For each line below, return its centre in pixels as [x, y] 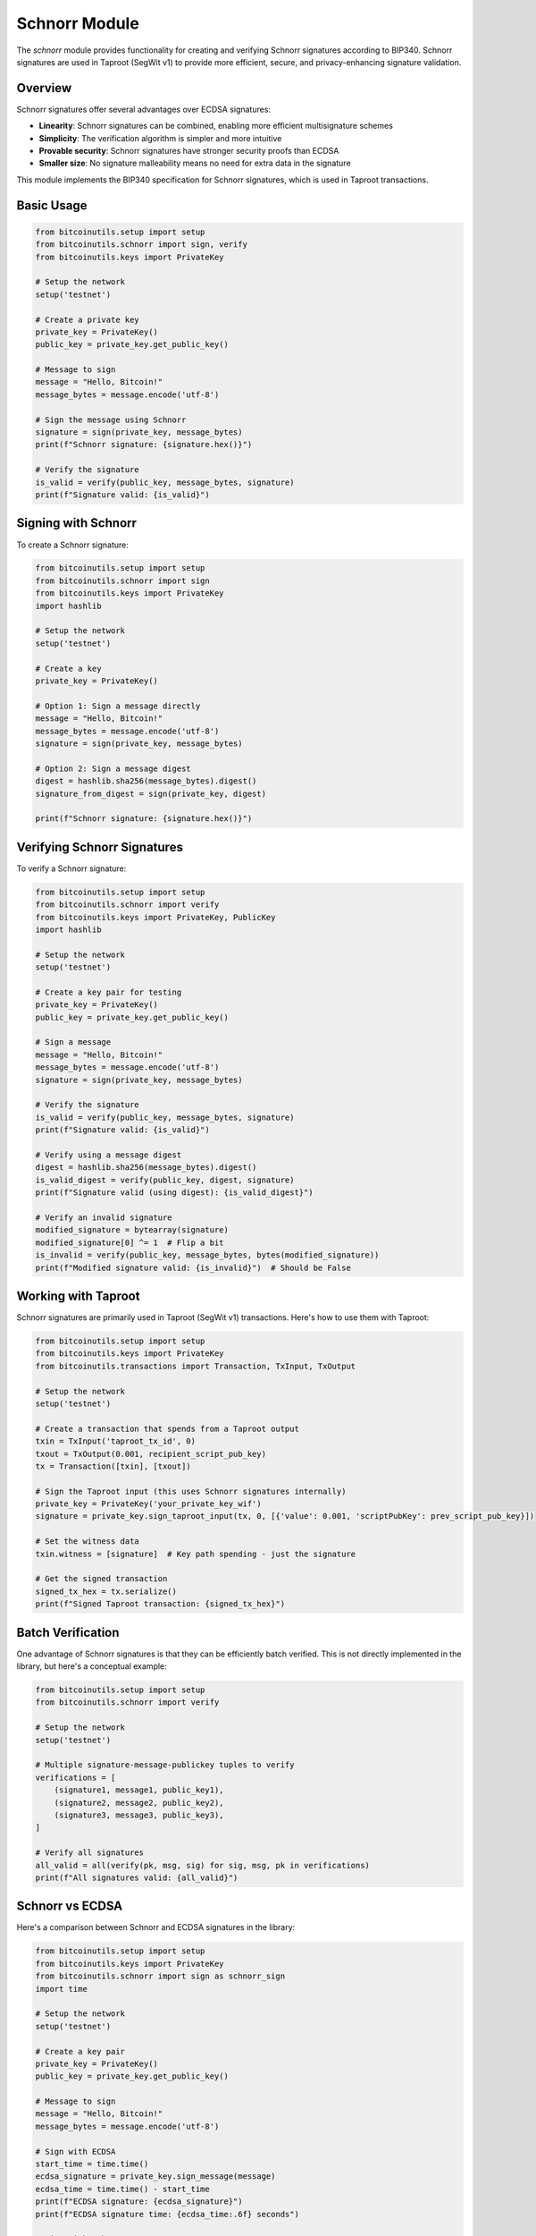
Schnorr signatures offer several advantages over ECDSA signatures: [144, 109]
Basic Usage [52, 205]
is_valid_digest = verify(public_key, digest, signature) [165, 1180]
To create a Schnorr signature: [73, 545]
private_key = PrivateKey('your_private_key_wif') [149, 1504]
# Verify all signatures [90, 1853]
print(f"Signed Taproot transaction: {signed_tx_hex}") [160, 1604]
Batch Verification [68, 1632]
